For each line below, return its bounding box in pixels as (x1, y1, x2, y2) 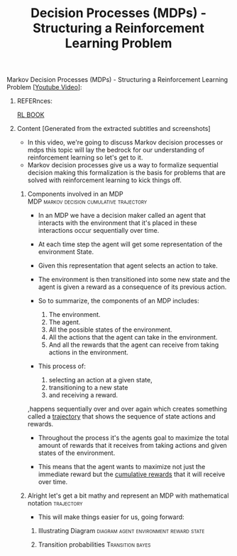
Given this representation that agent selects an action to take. (38, 261, 218, 270)
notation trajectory (27, 499, 83, 508)
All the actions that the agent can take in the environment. (48, 333, 218, 342)
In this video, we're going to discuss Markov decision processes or (27, 138, 224, 147)
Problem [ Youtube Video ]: (6, 83, 82, 92)
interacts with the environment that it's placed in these (38, 219, 197, 227)
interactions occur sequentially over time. (38, 226, 160, 235)
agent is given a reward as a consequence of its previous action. (38, 283, 227, 291)
